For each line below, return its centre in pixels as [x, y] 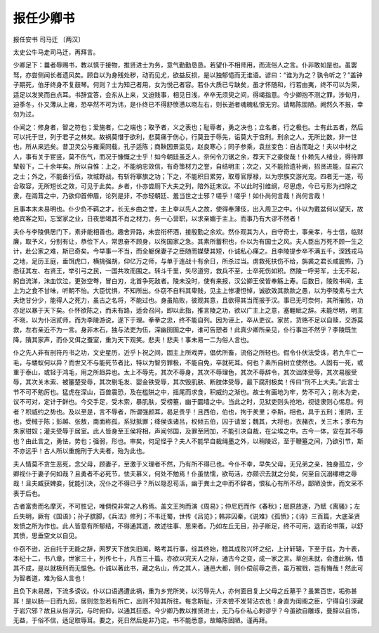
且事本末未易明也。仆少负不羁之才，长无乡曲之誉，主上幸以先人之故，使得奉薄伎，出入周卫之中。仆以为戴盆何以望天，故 [188, 209]
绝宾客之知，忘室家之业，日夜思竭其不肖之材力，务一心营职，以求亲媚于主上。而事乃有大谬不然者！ [157, 218]
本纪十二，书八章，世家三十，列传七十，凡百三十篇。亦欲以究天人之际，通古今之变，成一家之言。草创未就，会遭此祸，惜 [188, 559]
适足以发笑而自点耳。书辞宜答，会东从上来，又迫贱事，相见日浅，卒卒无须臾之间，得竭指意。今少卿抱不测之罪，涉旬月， [188, 94]
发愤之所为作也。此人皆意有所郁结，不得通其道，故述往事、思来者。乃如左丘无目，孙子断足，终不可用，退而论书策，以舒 [188, 526]
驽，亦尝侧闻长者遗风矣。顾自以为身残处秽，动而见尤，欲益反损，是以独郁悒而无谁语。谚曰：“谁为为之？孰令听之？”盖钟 [188, 74]
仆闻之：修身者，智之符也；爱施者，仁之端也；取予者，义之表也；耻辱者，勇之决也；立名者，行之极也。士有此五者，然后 [188, 127]
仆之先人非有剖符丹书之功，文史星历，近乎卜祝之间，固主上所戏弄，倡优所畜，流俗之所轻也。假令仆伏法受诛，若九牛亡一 [188, 353]
